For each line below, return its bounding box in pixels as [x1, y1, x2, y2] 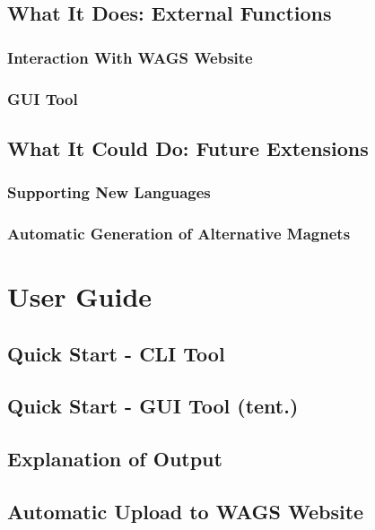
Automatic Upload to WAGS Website [7, 498, 364, 526]
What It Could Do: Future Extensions [7, 134, 369, 161]
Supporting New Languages [7, 181, 211, 204]
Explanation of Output [7, 445, 222, 473]
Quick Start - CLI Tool [7, 339, 225, 367]
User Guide [7, 278, 153, 315]
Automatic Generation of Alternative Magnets [7, 222, 351, 245]
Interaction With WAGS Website [7, 46, 253, 68]
